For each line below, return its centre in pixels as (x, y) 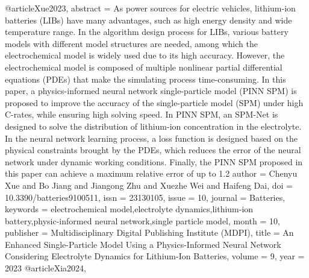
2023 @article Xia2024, (46, 268)
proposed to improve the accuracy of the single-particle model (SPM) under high (154, 102)
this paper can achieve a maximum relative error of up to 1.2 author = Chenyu (151, 173)
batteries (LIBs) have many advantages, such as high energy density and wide (148, 20)
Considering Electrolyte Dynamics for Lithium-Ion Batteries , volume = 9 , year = (155, 256)
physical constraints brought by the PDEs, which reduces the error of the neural (153, 150)
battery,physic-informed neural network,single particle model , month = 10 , (142, 220)
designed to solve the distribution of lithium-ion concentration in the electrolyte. (153, 126)
